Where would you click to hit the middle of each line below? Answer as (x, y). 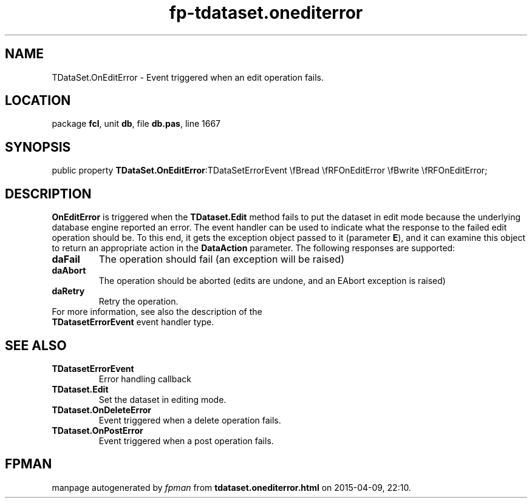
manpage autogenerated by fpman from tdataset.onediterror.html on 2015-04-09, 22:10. (231, 487)
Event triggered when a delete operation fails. (190, 420)
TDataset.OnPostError (97, 430)
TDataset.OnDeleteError (102, 410)
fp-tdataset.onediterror (266, 13)
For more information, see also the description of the (157, 312)
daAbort (69, 271)
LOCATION (38, 101)
